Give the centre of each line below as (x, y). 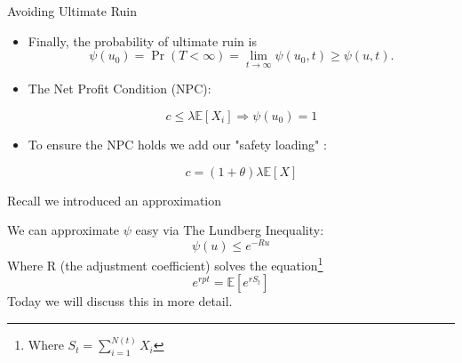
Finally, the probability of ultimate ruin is (142, 40)
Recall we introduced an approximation (115, 200)
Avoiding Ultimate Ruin (72, 11)
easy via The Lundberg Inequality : (230, 230)
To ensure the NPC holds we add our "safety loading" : (177, 144)
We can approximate (64, 230)
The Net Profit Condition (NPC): (119, 89)
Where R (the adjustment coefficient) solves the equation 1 (165, 263)
